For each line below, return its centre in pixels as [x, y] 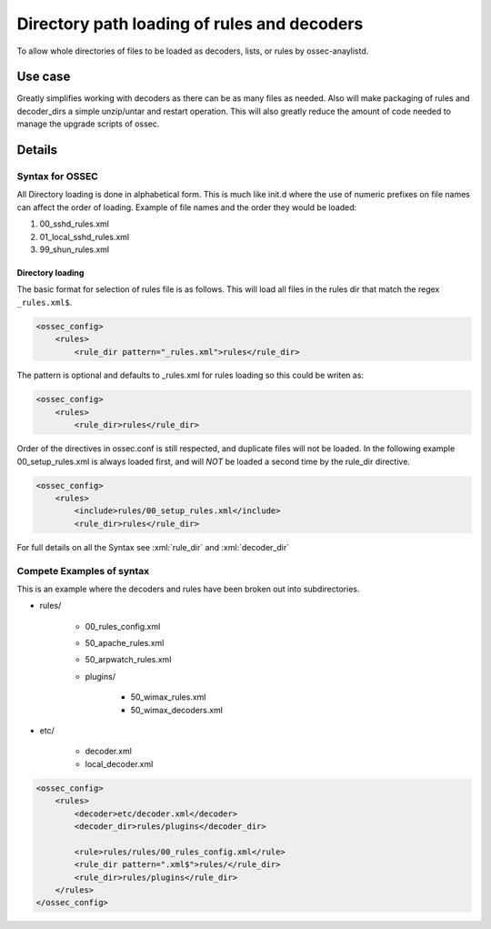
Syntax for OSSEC [58, 177]
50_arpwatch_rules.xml [128, 660]
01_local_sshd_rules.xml [85, 237]
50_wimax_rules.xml [168, 697]
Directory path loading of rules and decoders [190, 24]
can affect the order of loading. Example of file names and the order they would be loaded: [187, 207]
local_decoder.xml [119, 763]
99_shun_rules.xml [75, 249]
